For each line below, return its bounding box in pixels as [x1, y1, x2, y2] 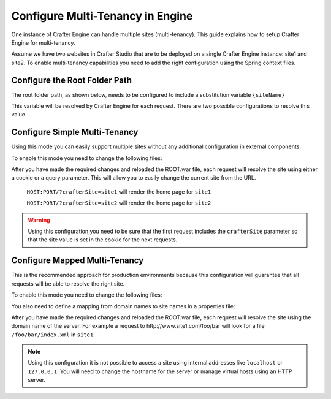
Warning [28, 216, 50, 224]
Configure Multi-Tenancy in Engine [11, 9, 193, 23]
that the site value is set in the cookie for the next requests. [28, 236, 178, 243]
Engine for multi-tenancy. [11, 39, 75, 46]
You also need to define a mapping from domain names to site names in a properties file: [11, 302, 235, 310]
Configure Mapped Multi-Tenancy [11, 255, 144, 266]
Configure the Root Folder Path [11, 75, 132, 85]
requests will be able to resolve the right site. [11, 279, 125, 287]
